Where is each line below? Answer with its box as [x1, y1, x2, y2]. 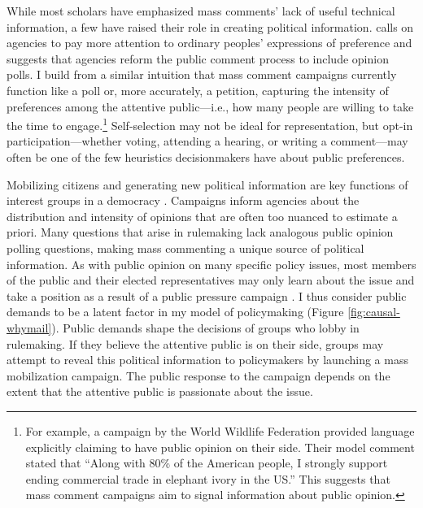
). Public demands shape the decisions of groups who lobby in [51, 319, 360, 336]
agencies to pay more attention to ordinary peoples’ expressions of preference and [7, 34, 412, 51]
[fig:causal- [347, 303, 400, 320]
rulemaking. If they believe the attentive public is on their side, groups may [7, 335, 384, 352]
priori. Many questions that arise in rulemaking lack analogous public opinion [7, 224, 394, 241]
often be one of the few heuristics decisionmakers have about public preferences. [7, 149, 405, 165]
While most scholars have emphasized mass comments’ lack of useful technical [7, 2, 395, 19]
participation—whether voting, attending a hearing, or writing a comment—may [7, 132, 408, 150]
